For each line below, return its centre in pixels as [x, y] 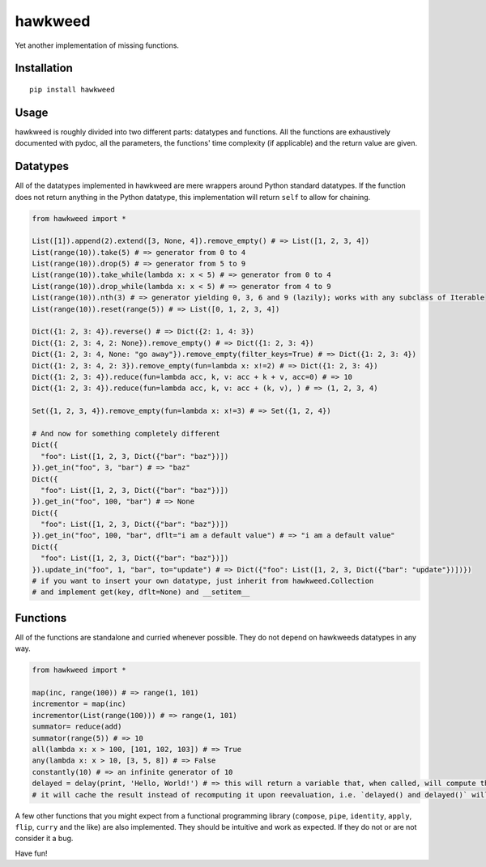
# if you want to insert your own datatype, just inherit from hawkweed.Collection [203, 581]
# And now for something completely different [126, 433]
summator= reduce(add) [77, 727]
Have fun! [31, 853]
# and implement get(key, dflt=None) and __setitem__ [141, 592]
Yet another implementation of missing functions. [97, 45]
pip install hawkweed [72, 89]
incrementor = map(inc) [79, 704]
